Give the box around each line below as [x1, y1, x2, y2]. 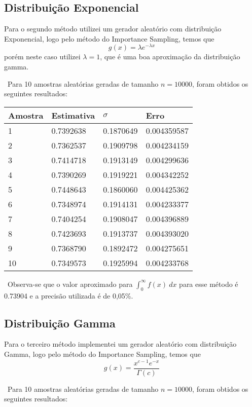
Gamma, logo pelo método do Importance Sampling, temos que [4, 349, 201, 359]
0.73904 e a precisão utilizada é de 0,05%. [4, 290, 133, 301]
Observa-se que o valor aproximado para [7, 278, 133, 289]
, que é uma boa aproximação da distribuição [100, 51, 240, 62]
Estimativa [51, 109, 95, 121]
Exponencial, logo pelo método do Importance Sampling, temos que [4, 33, 214, 44]
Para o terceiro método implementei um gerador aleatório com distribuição [4, 339, 237, 349]
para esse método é [179, 278, 238, 289]
